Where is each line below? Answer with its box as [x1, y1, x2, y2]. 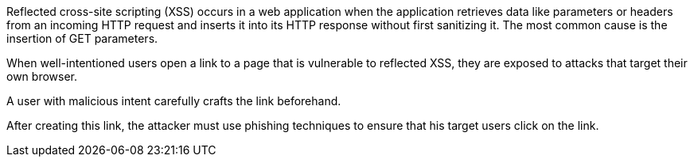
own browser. [6, 70, 77, 83]
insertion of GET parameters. [6, 32, 158, 45]
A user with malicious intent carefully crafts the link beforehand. [6, 94, 341, 108]
